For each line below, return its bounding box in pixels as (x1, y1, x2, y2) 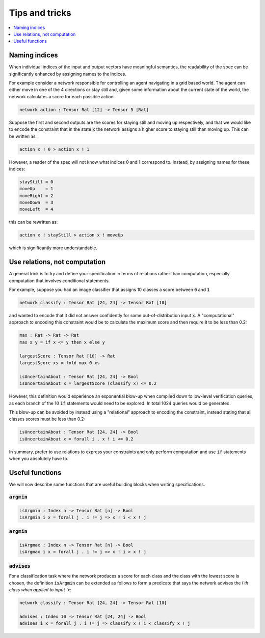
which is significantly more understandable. (9, 245, 98, 251)
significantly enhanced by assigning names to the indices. (9, 71, 127, 77)
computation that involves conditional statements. (9, 278, 110, 284)
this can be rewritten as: (9, 219, 58, 225)
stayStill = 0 (19, 179, 53, 184)
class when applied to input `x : (9, 586, 71, 592)
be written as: (9, 133, 37, 139)
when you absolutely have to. (9, 456, 69, 462)
